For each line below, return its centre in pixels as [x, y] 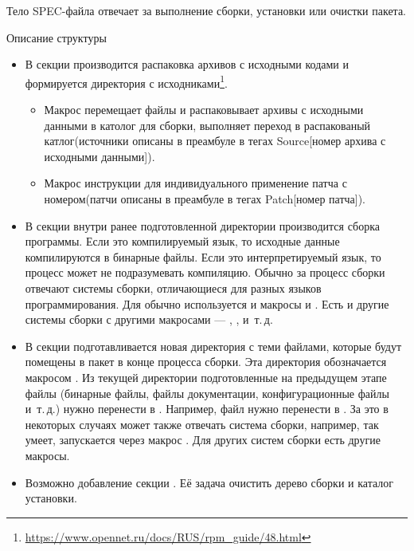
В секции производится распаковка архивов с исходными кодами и [187, 64]
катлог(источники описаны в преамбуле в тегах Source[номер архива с [215, 141]
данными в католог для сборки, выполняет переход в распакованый [207, 125]
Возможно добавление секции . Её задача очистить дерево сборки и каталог [209, 482]
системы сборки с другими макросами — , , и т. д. [149, 319]
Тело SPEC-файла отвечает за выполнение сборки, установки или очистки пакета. [206, 10]
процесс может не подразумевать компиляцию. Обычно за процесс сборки [205, 272]
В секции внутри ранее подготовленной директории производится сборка [202, 225]
